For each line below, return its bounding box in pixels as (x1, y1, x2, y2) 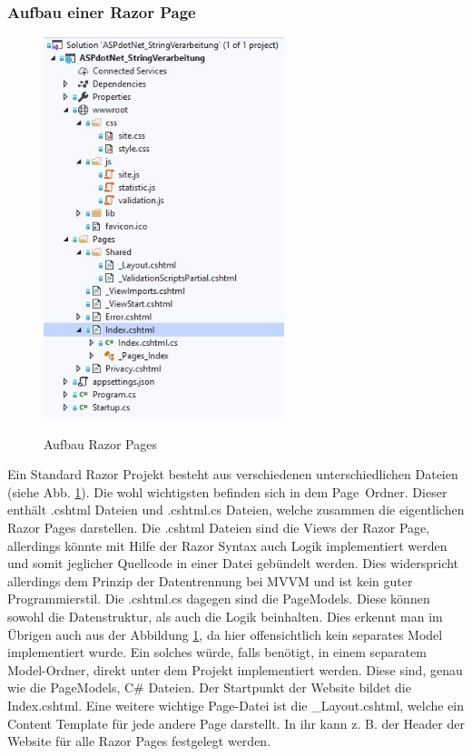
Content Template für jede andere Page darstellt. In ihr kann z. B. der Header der (7, 713, 465, 732)
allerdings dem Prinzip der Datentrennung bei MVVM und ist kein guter (7, 571, 413, 590)
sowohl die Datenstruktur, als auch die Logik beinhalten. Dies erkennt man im (7, 606, 443, 625)
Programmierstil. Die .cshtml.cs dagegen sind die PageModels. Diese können (7, 589, 430, 608)
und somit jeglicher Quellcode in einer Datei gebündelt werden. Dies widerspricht (7, 554, 459, 573)
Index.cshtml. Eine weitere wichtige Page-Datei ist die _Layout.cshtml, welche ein (7, 695, 465, 714)
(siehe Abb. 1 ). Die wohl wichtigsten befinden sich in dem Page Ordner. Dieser (7, 482, 447, 501)
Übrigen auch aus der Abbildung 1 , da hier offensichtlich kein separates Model (7, 624, 443, 643)
